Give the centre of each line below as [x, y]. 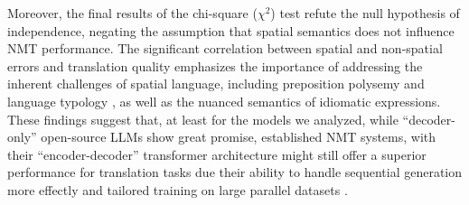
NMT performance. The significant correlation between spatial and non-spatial [225, 48]
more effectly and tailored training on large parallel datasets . [178, 189]
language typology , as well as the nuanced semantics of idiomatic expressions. [224, 101]
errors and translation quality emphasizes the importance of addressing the [215, 65]
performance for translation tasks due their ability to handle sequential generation [235, 172]
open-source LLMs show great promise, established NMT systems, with [239, 137]
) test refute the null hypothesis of [365, 13]
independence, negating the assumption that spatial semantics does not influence [231, 30]
